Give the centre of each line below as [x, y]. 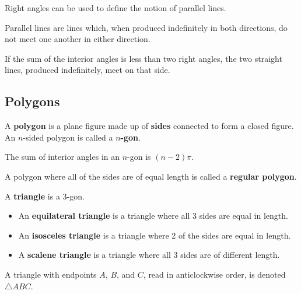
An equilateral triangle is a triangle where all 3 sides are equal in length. [153, 216]
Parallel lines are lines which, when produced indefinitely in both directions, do [146, 27]
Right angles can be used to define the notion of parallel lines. [116, 8]
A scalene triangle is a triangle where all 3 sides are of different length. [149, 255]
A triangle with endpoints [51, 274]
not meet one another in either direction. [78, 39]
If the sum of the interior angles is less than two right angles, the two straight [143, 58]
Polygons [32, 101]
